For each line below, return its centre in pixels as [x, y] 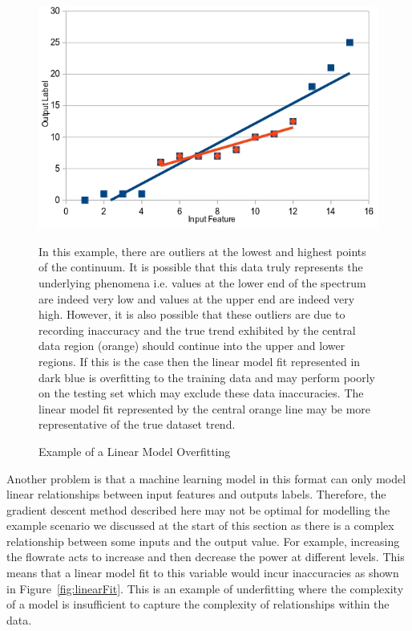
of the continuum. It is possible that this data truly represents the [201, 267]
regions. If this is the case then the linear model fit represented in [200, 361]
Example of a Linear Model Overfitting [135, 451]
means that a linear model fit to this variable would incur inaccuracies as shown [203, 573]
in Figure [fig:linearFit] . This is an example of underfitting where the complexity [205, 588]
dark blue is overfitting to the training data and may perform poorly [207, 377]
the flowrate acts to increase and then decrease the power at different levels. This [206, 557]
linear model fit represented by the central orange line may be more [205, 408]
